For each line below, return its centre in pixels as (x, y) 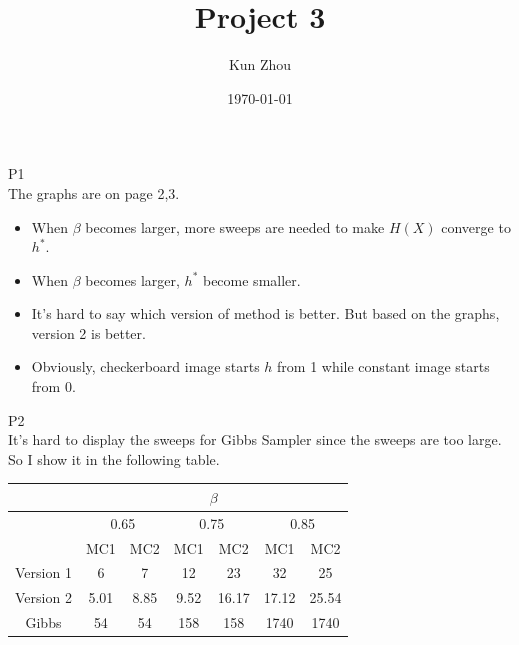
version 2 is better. (88, 332)
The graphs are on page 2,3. (94, 192)
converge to (476, 226)
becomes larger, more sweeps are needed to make (235, 226)
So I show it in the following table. (114, 458)
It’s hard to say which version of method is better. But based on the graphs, (265, 313)
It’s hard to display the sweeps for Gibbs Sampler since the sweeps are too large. (255, 439)
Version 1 (43, 572)
